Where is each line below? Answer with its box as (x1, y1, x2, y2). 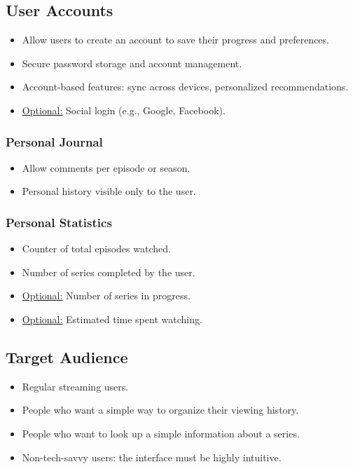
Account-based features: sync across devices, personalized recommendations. (22, 79, 349, 94)
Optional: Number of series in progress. (22, 288, 191, 303)
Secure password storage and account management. (22, 55, 242, 70)
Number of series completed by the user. (22, 264, 195, 279)
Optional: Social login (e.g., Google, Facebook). (22, 102, 226, 117)
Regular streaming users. (22, 379, 129, 393)
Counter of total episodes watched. (22, 241, 171, 256)
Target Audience (6, 346, 128, 367)
